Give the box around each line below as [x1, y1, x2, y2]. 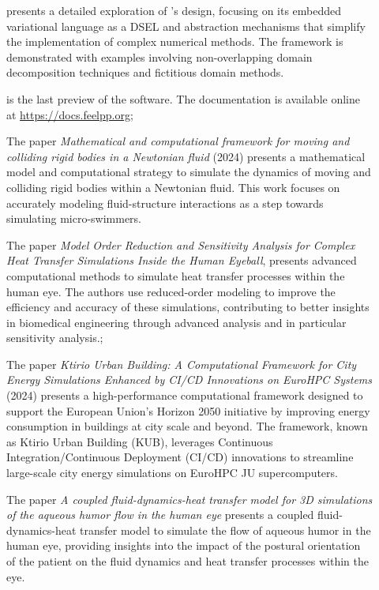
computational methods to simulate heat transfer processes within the [6, 267, 345, 284]
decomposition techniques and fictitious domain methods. [6, 64, 284, 81]
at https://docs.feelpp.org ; [6, 106, 133, 122]
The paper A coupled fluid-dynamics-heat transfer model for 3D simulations [6, 490, 373, 507]
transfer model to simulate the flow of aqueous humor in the [80, 521, 371, 538]
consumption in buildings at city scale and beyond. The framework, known [6, 418, 368, 434]
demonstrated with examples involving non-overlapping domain [6, 48, 313, 65]
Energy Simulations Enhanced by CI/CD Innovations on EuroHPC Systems [6, 371, 373, 388]
